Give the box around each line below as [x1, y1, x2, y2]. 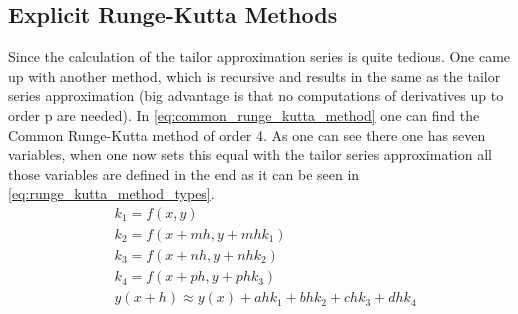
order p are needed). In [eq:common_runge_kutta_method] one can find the [8, 104, 480, 125]
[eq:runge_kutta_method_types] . [8, 183, 215, 204]
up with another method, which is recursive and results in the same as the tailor [8, 65, 501, 86]
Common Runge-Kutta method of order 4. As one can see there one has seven [8, 124, 486, 145]
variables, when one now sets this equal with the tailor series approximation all [8, 144, 492, 165]
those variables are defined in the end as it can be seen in [8, 163, 360, 184]
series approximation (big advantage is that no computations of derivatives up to [8, 85, 504, 106]
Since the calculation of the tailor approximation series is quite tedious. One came [8, 46, 511, 67]
